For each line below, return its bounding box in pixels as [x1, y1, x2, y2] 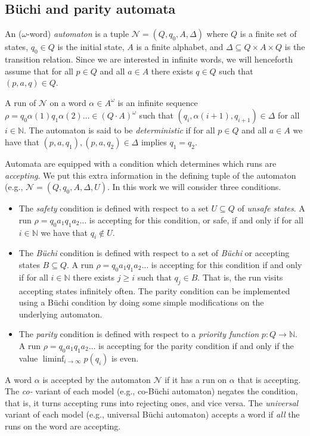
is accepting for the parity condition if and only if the [98, 339, 294, 351]
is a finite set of [240, 27, 297, 40]
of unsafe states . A [237, 202, 305, 214]
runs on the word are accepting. [5, 420, 121, 432]
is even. [111, 351, 139, 364]
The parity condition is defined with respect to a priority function [18, 328, 259, 340]
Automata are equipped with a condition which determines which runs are [5, 157, 277, 169]
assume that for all [5, 64, 73, 77]
